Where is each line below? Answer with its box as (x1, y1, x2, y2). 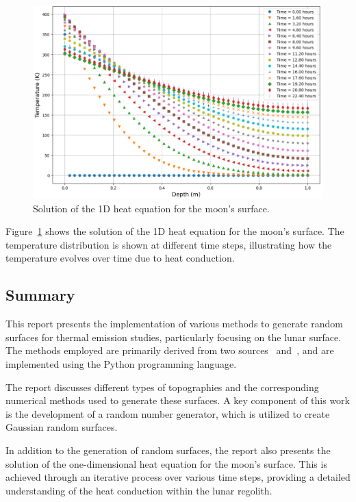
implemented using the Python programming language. (5, 357, 237, 371)
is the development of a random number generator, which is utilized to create (5, 406, 330, 421)
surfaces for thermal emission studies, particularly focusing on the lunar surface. (5, 329, 342, 344)
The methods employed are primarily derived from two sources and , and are (5, 343, 334, 357)
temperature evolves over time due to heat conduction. (5, 251, 235, 265)
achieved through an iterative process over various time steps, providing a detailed (5, 470, 351, 484)
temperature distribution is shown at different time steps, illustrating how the (5, 237, 332, 251)
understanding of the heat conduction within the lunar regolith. (5, 483, 272, 497)
